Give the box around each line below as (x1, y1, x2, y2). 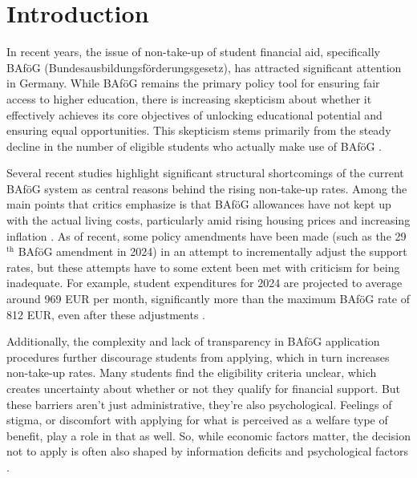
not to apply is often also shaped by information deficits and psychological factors (6, 443, 409, 460)
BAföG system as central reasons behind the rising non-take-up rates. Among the (6, 180, 407, 196)
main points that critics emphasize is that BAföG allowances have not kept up (6, 196, 391, 213)
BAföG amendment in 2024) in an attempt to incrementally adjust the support (18, 243, 407, 260)
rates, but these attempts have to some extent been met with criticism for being (6, 258, 400, 275)
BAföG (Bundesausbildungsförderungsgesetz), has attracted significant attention (6, 59, 402, 75)
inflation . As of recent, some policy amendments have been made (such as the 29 (6, 227, 407, 244)
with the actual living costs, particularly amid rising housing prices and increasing (6, 212, 411, 229)
